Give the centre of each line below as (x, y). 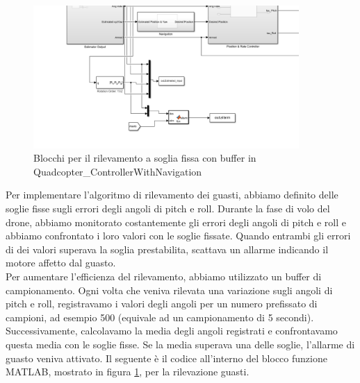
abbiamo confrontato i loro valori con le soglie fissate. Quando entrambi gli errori (178, 236)
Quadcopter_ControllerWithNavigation (118, 171)
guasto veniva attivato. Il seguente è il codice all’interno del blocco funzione (166, 358)
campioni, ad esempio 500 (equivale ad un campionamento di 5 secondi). (160, 317)
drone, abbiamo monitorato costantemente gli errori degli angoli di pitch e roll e (176, 222)
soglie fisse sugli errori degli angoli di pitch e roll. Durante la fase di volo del (168, 208)
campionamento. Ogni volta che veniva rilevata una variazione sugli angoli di (169, 290)
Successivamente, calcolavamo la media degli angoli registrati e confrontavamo (172, 331)
